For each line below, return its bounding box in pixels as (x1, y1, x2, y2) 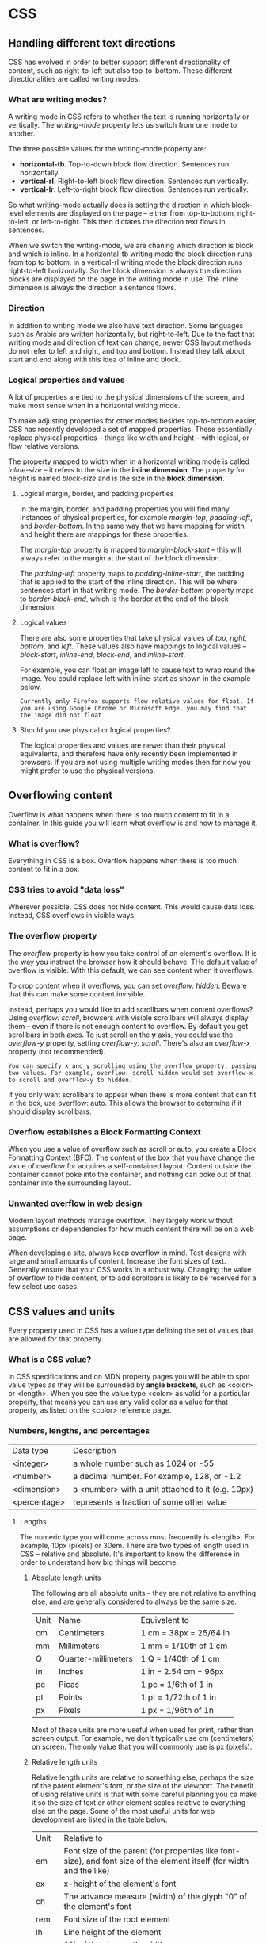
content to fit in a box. (8, 865, 80, 874)
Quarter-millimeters (59, 1653, 133, 1664)
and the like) (63, 1865, 110, 1876)
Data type (12, 1444, 49, 1455)
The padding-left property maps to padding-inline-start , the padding (19, 568, 245, 578)
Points (59, 1692, 82, 1703)
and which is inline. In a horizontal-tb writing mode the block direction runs (8, 249, 253, 258)
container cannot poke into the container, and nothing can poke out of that (8, 1169, 251, 1179)
